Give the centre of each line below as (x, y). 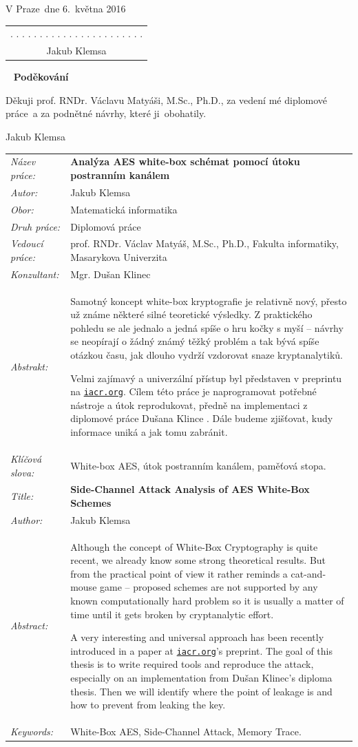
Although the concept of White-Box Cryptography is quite (194, 546)
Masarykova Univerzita (119, 256)
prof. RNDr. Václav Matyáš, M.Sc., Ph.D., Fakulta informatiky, (204, 243)
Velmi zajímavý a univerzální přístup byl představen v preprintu (206, 378)
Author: (27, 519)
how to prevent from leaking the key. (148, 705)
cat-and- (308, 573)
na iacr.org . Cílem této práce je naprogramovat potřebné (193, 391)
